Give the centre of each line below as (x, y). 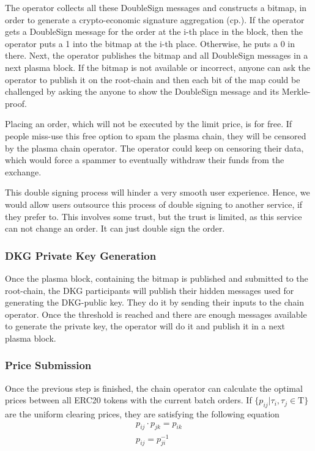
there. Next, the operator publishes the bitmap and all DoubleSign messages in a (157, 55)
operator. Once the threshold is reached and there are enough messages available (156, 314)
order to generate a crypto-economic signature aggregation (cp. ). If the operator (155, 19)
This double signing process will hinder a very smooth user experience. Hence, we (157, 192)
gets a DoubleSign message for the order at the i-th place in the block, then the (154, 31)
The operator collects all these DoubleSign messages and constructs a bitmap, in (156, 7)
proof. (16, 103)
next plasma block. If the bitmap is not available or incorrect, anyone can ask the (157, 67)
